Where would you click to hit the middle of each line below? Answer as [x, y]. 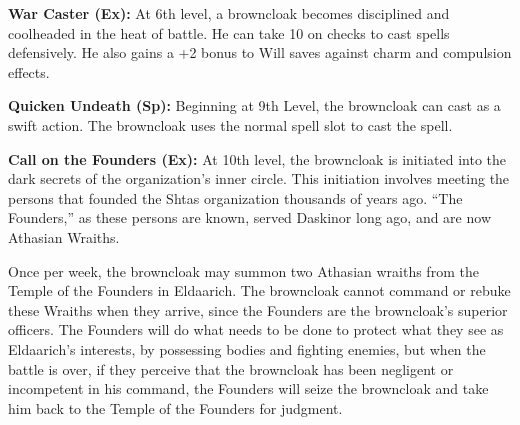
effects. [29, 71]
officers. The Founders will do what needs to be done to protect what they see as [256, 329]
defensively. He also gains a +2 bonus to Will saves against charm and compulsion [260, 52]
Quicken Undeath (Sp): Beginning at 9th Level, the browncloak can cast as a [254, 105]
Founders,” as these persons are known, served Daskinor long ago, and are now [249, 217]
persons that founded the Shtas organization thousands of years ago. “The [235, 197]
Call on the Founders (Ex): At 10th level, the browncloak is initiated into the [257, 158]
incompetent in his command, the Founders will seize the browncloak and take [248, 388]
